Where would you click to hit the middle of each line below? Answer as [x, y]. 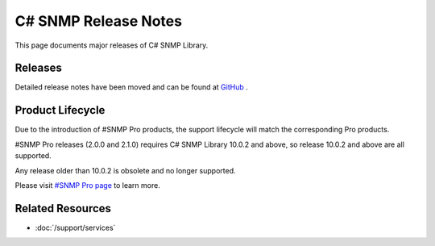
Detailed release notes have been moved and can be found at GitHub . [132, 87]
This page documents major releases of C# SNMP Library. [112, 45]
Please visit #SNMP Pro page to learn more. [87, 185]
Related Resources [63, 208]
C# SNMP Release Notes [99, 21]
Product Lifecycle [60, 110]
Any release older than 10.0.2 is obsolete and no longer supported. [125, 170]
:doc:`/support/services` [75, 227]
